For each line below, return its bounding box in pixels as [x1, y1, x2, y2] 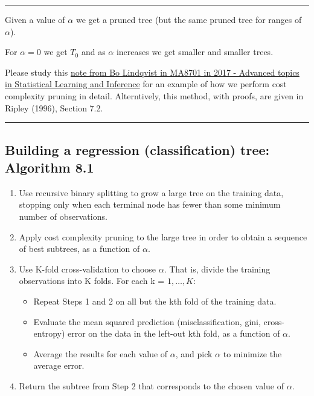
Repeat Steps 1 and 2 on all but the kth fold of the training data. [33, 294, 277, 307]
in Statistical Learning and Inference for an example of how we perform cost [5, 78, 287, 90]
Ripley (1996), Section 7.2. [5, 101, 103, 114]
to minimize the [223, 347, 282, 360]
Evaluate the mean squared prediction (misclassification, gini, [33, 315, 261, 328]
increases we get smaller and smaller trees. [116, 45, 274, 58]
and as [81, 45, 106, 58]
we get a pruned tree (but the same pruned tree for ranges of [75, 13, 302, 25]
